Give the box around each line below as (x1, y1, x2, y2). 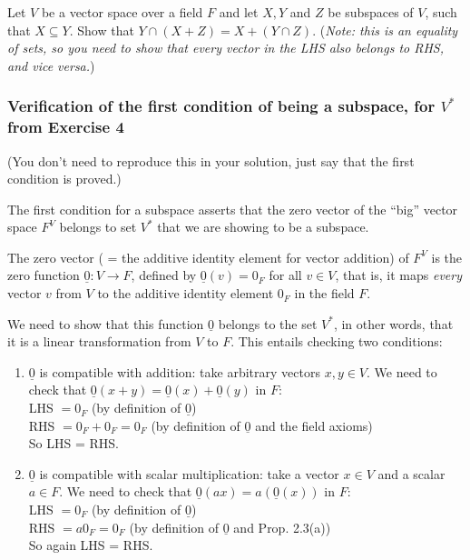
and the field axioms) (255, 415, 373, 435)
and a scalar (377, 464, 446, 483)
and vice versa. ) (7, 55, 95, 75)
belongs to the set (218, 314, 318, 333)
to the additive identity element (97, 284, 274, 303)
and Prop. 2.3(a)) (233, 517, 331, 536)
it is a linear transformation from (7, 332, 191, 351)
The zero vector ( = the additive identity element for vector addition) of (7, 247, 409, 266)
